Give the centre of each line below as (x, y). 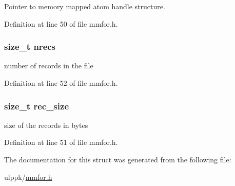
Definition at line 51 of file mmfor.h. (61, 142)
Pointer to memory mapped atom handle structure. (85, 6)
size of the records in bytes (46, 125)
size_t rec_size (36, 106)
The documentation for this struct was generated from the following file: (118, 159)
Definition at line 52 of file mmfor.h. (61, 83)
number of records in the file (49, 66)
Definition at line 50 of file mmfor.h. (61, 23)
